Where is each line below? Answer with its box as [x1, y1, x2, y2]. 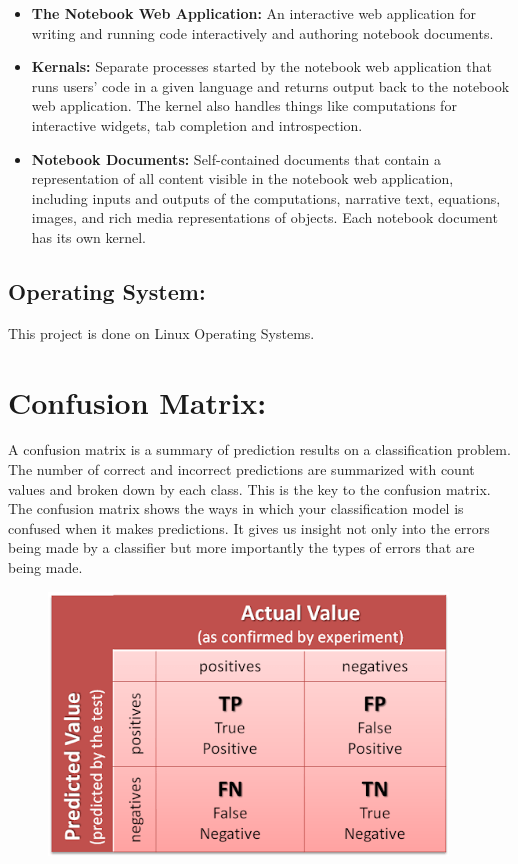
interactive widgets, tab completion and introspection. [31, 114, 363, 135]
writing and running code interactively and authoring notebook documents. [31, 22, 494, 43]
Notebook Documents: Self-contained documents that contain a [31, 148, 441, 169]
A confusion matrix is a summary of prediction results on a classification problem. [8, 439, 511, 460]
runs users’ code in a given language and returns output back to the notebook [31, 75, 510, 96]
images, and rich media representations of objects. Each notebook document [31, 207, 498, 228]
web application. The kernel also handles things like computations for [31, 95, 457, 116]
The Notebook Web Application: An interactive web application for [31, 3, 476, 23]
